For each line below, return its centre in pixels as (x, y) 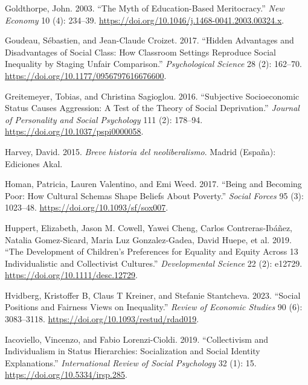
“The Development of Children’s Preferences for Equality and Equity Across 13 (152, 251)
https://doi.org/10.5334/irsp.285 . (66, 374)
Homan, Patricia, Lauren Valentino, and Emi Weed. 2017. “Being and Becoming (153, 184)
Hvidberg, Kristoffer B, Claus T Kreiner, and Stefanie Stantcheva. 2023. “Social (153, 295)
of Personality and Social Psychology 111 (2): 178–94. (104, 119)
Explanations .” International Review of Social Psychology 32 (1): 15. (131, 362)
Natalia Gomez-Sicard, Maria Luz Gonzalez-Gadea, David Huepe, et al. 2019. (148, 239)
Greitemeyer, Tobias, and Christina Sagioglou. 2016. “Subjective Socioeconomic (152, 96)
